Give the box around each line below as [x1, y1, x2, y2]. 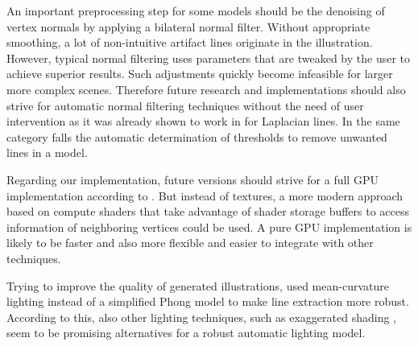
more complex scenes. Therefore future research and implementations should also [6, 80, 406, 97]
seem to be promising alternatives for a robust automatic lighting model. [6, 324, 366, 341]
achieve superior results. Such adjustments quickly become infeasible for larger [6, 65, 393, 82]
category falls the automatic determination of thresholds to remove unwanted [6, 128, 387, 145]
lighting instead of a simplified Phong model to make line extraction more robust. [6, 293, 409, 310]
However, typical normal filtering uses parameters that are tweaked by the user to [6, 49, 411, 66]
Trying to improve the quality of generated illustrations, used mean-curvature [6, 277, 389, 294]
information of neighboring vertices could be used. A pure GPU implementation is [6, 218, 412, 235]
